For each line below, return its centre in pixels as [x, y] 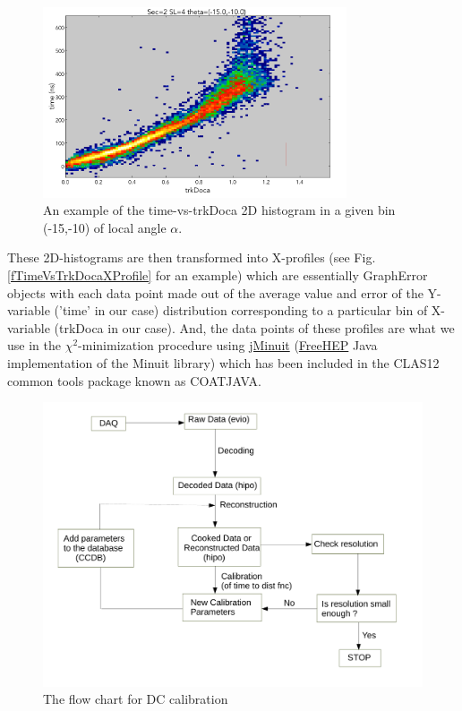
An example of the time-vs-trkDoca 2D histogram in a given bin [219, 210]
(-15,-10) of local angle [105, 227]
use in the [34, 345]
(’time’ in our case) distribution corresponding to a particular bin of [241, 310]
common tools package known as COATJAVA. [134, 380]
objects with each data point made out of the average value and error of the [215, 292]
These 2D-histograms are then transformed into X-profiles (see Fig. [192, 257]
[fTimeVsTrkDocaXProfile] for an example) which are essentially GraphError [218, 275]
